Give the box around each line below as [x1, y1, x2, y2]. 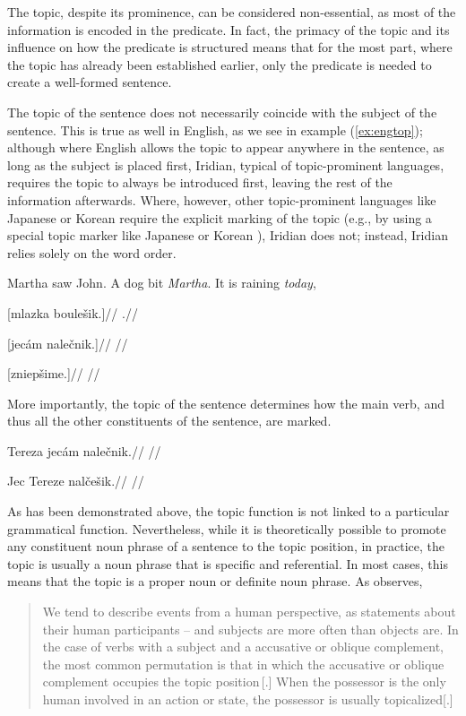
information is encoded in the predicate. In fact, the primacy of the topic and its [7, 20, 450, 39]
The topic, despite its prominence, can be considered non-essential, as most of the [7, 3, 456, 21]
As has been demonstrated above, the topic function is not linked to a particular [7, 502, 450, 521]
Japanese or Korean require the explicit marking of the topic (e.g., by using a [7, 208, 432, 227]
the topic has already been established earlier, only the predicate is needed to [7, 55, 432, 73]
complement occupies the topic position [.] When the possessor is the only [42, 672, 446, 691]
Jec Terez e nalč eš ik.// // [7, 471, 144, 490]
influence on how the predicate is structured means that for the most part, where [7, 38, 453, 56]
